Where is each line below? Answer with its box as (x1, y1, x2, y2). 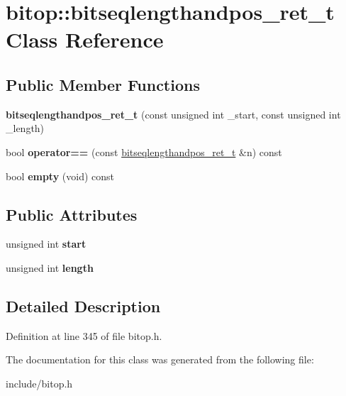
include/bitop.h (6, 375, 73, 390)
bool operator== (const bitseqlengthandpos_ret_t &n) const (6, 144, 282, 159)
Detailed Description (6, 295, 161, 317)
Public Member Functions (6, 73, 200, 95)
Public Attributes (6, 203, 138, 225)
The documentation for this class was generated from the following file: (6, 352, 314, 367)
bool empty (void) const (6, 168, 115, 183)
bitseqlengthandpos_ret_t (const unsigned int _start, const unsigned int (6, 106, 341, 121)
